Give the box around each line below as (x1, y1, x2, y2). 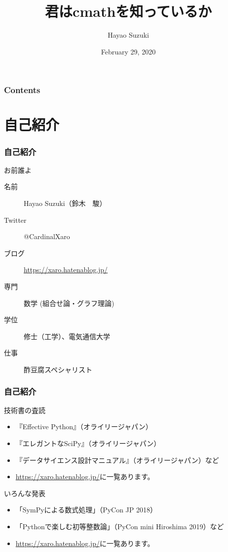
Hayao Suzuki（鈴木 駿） (24, 198, 107, 208)
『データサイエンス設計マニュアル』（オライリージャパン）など (15, 454, 219, 465)
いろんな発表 (4, 488, 45, 498)
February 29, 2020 (101, 46, 156, 56)
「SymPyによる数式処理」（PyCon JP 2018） (15, 504, 157, 515)
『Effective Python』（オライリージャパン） (15, 421, 152, 432)
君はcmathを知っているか (45, 1, 212, 21)
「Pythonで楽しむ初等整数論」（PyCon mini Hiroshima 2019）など (15, 521, 224, 531)
